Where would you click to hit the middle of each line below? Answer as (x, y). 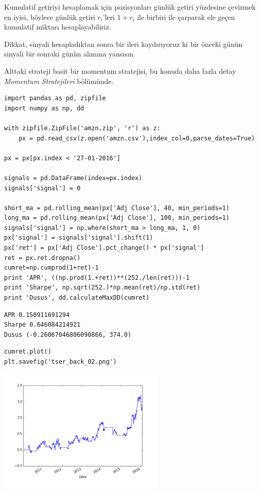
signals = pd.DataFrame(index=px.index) (73, 178)
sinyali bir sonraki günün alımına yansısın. (70, 54)
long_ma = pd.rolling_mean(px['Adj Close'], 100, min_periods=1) (117, 218)
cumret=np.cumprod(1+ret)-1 (52, 268)
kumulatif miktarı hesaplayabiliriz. (58, 27)
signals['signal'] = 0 (42, 188)
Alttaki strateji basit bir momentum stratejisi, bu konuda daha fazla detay (120, 70)
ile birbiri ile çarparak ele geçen (186, 17)
